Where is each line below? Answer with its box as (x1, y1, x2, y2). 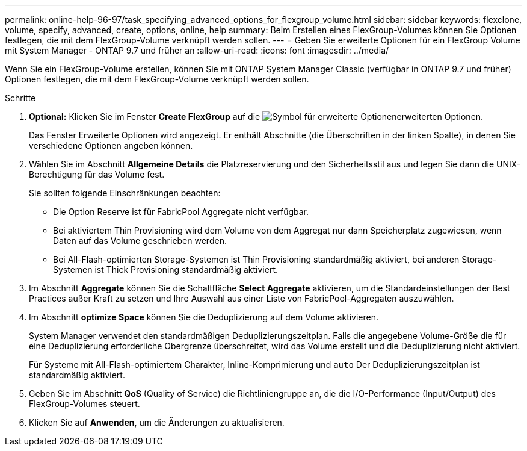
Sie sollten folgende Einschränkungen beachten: (29, 188, 221, 198)
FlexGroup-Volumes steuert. (29, 399, 140, 409)
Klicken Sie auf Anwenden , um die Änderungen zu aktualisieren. (29, 417, 285, 428)
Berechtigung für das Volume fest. (29, 169, 165, 179)
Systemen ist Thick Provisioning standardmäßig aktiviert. (53, 264, 279, 275)
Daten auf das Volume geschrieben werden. (53, 235, 227, 246)
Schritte (5, 93, 36, 103)
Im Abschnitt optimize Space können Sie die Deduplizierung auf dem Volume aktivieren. (29, 312, 379, 322)
